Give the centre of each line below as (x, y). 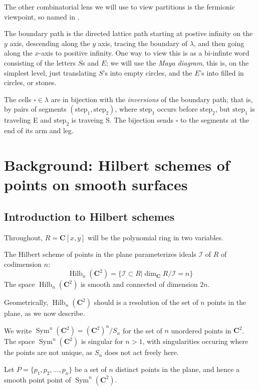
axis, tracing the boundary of (143, 43)
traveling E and (28, 120)
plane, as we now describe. (45, 313)
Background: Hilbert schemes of (117, 164)
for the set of (143, 330)
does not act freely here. (142, 352)
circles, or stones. (30, 82)
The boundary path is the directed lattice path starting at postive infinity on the (128, 33)
